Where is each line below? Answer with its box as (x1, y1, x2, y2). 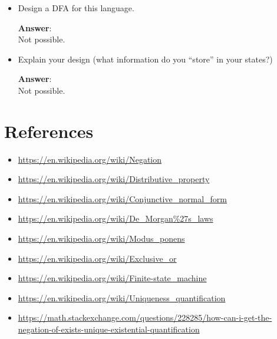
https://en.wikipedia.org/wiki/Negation (18, 153, 162, 165)
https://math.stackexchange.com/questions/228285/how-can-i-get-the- (18, 311, 272, 324)
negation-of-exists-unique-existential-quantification (18, 323, 200, 335)
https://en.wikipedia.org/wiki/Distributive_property (18, 173, 210, 185)
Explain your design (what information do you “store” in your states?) (18, 52, 273, 65)
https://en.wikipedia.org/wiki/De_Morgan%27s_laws (18, 212, 213, 225)
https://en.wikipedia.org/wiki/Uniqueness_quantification (18, 291, 226, 304)
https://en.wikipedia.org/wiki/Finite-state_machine (18, 272, 207, 284)
